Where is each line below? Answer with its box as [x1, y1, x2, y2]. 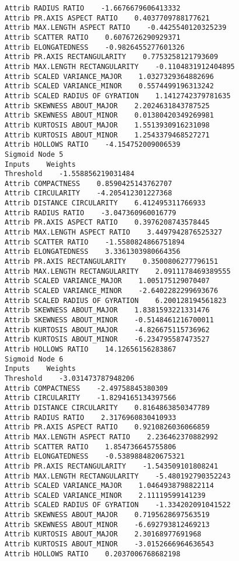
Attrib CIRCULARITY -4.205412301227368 [5, 189, 172, 198]
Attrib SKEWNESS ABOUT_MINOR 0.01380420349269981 [5, 111, 214, 120]
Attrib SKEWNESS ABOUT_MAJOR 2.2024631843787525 [5, 101, 210, 110]
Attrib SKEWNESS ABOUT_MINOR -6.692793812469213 [5, 520, 210, 529]
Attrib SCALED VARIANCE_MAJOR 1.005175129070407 [5, 277, 210, 285]
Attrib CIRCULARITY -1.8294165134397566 [5, 394, 176, 402]
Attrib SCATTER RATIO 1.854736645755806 [5, 442, 176, 451]
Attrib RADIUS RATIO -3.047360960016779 [5, 208, 176, 217]
